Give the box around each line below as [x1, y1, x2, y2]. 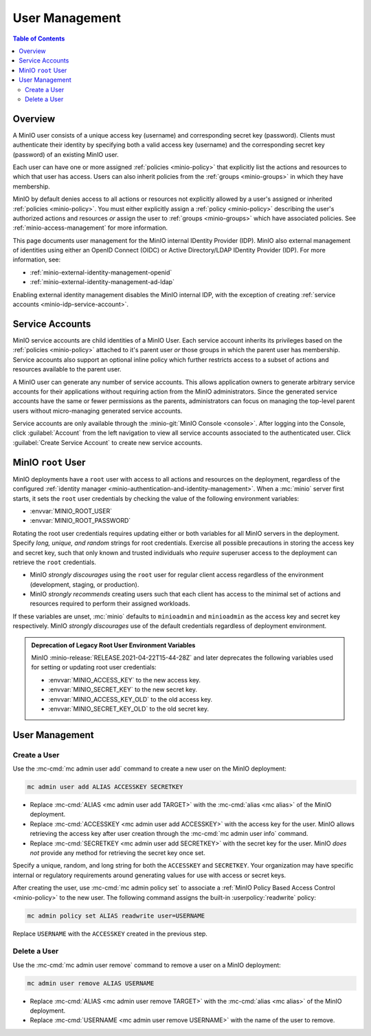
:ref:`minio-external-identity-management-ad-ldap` [30, 278, 175, 286]
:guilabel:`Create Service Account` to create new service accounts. [12, 438, 203, 446]
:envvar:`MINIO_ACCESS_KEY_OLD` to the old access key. [48, 695, 213, 703]
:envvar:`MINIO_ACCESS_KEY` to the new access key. [48, 676, 201, 684]
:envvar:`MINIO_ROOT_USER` [30, 506, 113, 515]
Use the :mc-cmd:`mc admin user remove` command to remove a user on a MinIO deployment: [12, 960, 281, 969]
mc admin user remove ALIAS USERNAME [27, 979, 155, 987]
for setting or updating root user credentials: [31, 663, 157, 671]
